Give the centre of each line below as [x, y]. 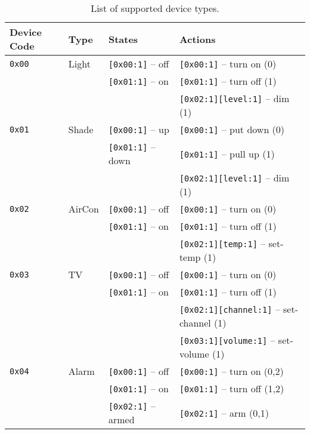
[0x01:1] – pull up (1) [227, 153]
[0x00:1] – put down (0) [232, 129]
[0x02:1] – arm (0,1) [224, 413]
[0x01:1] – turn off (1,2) [232, 388]
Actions [197, 39]
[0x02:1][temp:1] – [222, 243]
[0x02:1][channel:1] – [230, 309]
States [123, 39]
